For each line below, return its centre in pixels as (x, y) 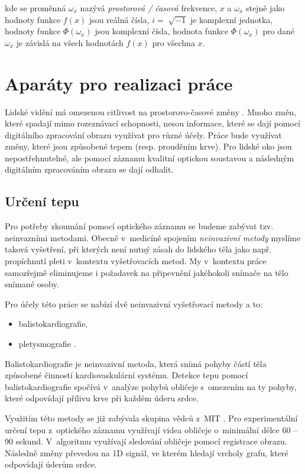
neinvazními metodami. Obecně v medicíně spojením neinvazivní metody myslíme (153, 237)
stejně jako (265, 8)
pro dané (279, 31)
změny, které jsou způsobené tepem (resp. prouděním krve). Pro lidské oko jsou (148, 146)
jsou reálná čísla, (119, 19)
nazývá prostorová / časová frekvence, (149, 8)
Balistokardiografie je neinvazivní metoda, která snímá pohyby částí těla (136, 363)
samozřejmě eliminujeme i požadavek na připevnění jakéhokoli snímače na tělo (147, 272)
